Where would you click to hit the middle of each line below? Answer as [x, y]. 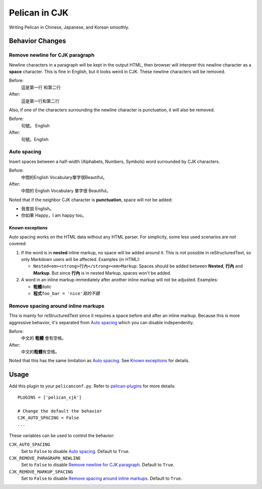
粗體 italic [42, 286]
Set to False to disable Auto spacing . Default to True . [75, 451]
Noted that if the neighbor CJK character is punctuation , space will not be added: [91, 200]
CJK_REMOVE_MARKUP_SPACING [41, 472]
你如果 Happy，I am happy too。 [54, 215]
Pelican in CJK [39, 13]
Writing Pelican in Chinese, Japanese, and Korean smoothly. [69, 27]
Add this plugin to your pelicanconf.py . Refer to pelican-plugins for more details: [92, 386]
